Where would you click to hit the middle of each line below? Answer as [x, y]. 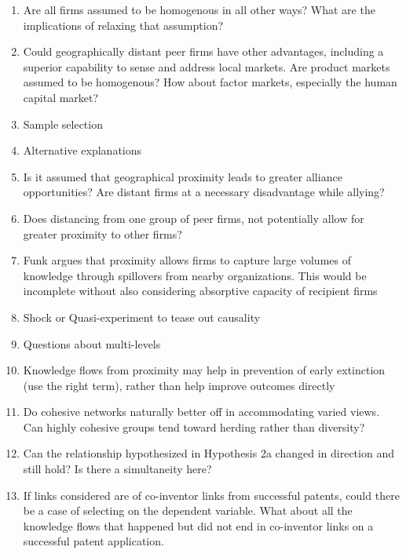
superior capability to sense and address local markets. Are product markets [207, 66]
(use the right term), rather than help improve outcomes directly [179, 385]
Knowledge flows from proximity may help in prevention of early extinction [204, 370]
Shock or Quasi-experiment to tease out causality [142, 317]
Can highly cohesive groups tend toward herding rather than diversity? [194, 426]
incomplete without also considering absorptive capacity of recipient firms [200, 291]
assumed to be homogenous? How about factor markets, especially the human [210, 82]
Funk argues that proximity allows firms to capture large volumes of [187, 260]
